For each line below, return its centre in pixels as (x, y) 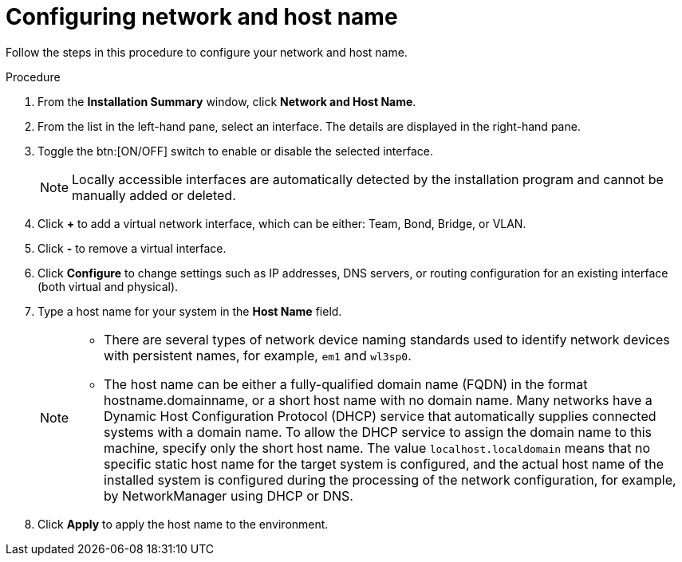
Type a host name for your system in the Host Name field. (190, 311)
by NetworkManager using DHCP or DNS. (229, 495)
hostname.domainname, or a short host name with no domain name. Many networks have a (378, 400)
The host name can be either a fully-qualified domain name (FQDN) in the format (346, 384)
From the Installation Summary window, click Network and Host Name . (227, 101)
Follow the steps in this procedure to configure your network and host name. (207, 52)
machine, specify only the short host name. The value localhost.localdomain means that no (377, 448)
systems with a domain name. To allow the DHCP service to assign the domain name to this (378, 432)
